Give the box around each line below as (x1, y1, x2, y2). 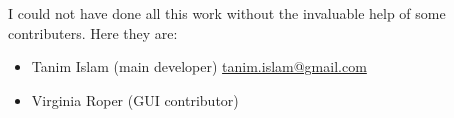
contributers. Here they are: (8, 22, 178, 43)
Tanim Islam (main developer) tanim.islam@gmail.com (31, 56, 367, 77)
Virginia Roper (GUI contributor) (31, 89, 239, 110)
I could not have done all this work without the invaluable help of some (8, 3, 446, 23)
